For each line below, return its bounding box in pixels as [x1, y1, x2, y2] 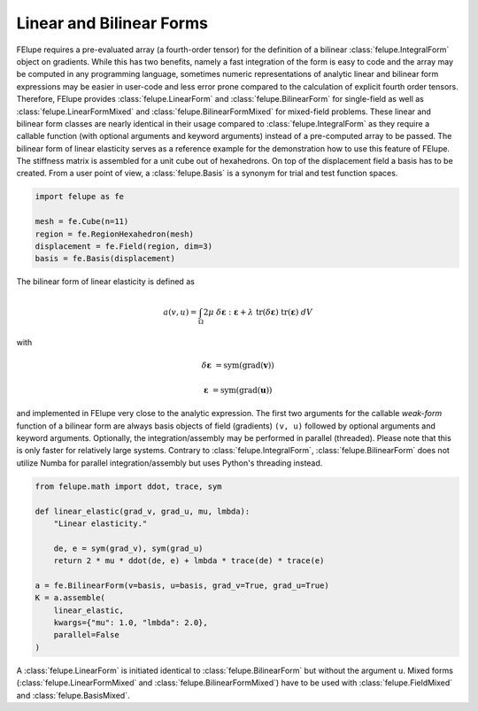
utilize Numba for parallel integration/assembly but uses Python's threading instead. [16, 457, 323, 468]
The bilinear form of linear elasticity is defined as [16, 276, 195, 287]
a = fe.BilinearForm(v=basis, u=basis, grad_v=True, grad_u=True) [35, 580, 329, 591]
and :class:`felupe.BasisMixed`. [16, 690, 130, 700]
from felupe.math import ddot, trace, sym [35, 481, 222, 491]
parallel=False [53, 630, 119, 640]
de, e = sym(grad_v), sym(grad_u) [53, 543, 204, 553]
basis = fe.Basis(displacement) [35, 253, 176, 264]
